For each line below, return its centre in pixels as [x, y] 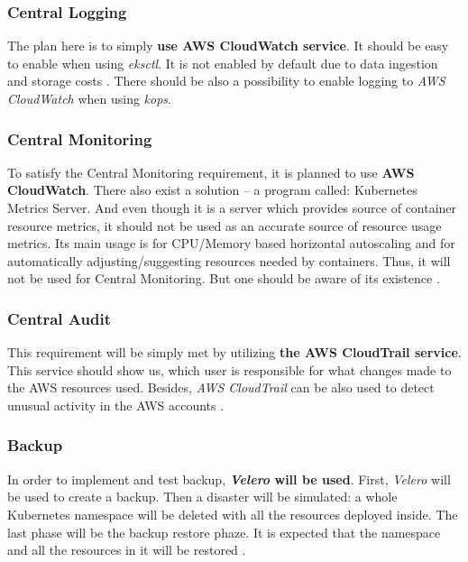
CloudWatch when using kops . [89, 98]
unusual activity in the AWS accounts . [116, 405]
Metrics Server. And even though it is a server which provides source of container [232, 207]
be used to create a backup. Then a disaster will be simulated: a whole [202, 497]
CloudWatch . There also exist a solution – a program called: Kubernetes [212, 190]
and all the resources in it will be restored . [127, 550]
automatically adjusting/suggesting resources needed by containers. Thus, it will [229, 260]
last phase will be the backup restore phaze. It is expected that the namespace [224, 532]
